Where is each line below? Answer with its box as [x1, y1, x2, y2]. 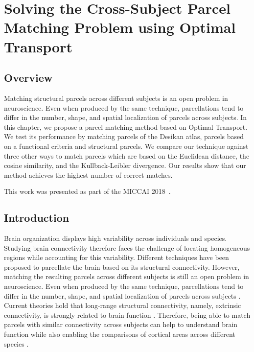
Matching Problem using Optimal [4, 17, 236, 37]
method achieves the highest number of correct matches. [4, 169, 173, 180]
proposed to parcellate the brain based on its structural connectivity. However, [4, 261, 240, 272]
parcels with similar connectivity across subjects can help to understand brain [4, 319, 238, 329]
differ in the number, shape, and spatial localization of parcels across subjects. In [4, 112, 247, 122]
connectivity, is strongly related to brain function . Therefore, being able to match [4, 309, 251, 320]
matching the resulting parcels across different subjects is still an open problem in [4, 271, 249, 282]
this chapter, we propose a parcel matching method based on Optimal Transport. [4, 121, 248, 132]
